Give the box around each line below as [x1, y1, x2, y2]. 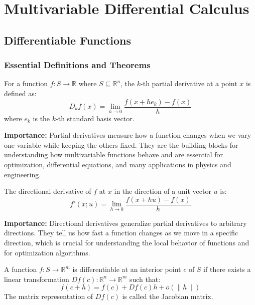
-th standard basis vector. [56, 113, 135, 123]
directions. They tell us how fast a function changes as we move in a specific [4, 227, 238, 238]
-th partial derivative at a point [141, 78, 237, 89]
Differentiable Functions [4, 32, 132, 48]
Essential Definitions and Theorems [4, 59, 151, 71]
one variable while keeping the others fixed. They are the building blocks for [4, 139, 238, 150]
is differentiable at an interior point [72, 264, 181, 274]
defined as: [4, 88, 37, 98]
